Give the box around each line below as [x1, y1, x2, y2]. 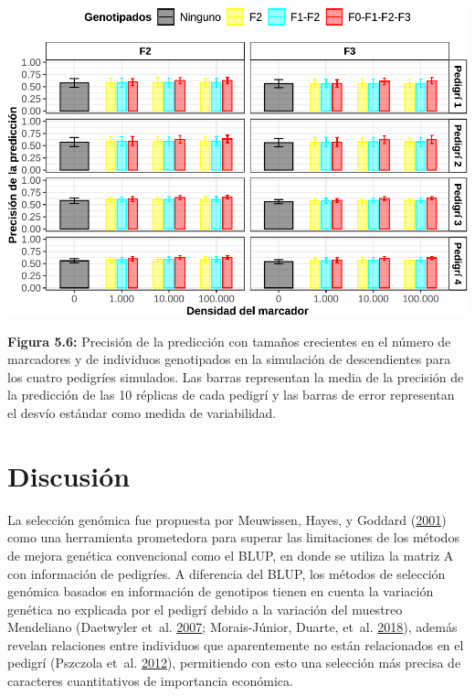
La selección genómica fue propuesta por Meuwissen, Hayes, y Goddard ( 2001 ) [7, 509, 447, 529]
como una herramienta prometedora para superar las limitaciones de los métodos [7, 528, 459, 547]
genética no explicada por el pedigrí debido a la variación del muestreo [7, 599, 403, 618]
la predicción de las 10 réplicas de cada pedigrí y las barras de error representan [7, 385, 455, 404]
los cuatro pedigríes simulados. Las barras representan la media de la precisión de [7, 367, 464, 386]
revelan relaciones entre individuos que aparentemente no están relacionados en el [7, 635, 464, 654]
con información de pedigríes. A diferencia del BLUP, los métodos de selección [7, 563, 446, 583]
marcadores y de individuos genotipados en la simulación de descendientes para [7, 349, 451, 369]
